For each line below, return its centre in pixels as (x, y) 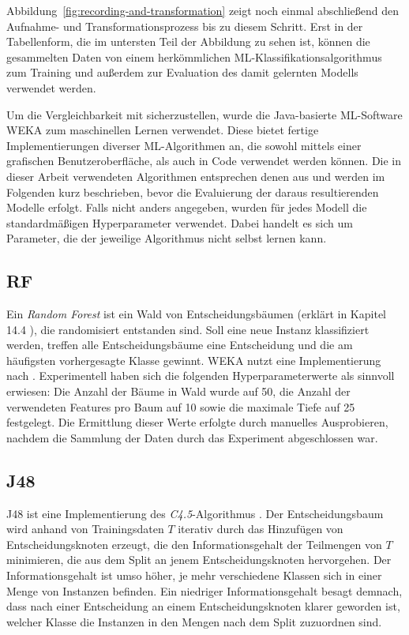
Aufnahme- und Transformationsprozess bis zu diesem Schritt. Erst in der (185, 26)
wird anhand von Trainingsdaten (85, 529)
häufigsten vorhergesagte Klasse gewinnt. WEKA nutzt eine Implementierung (194, 360)
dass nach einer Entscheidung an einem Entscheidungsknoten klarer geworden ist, (203, 606)
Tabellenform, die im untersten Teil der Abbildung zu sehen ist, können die (188, 41)
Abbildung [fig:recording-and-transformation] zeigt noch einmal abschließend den (203, 10)
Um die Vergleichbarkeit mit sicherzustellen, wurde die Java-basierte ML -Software (204, 114)
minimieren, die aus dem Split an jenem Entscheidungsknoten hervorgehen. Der (199, 560)
